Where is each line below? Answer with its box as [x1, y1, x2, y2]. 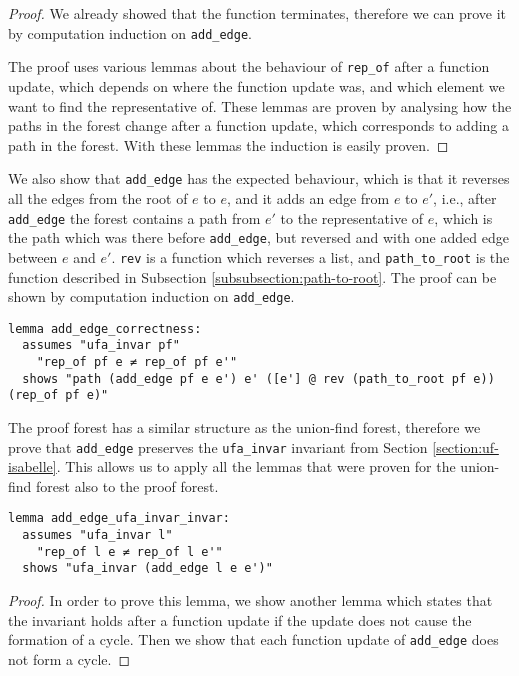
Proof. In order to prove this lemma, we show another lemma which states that [8, 590, 493, 611]
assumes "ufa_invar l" [22, 528, 173, 543]
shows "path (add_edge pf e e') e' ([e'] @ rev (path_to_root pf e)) [22, 371, 495, 386]
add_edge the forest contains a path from [8, 207, 261, 228]
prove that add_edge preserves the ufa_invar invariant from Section [8, 436, 428, 457]
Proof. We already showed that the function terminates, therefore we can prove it [8, 3, 507, 23]
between [8, 246, 58, 267]
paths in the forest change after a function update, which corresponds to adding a [8, 115, 510, 136]
